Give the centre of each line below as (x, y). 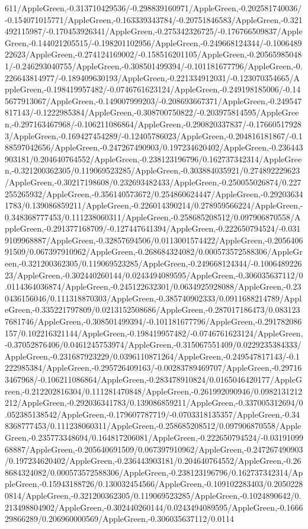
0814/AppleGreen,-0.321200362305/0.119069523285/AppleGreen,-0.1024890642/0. (153, 495)
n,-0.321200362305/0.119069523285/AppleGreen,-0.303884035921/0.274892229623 (153, 170)
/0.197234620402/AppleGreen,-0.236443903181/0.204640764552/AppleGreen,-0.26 (153, 461)
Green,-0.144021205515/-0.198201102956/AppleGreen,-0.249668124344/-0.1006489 (153, 42)
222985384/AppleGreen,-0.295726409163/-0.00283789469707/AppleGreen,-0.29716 (153, 368)
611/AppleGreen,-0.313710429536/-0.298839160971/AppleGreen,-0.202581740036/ (153, 8)
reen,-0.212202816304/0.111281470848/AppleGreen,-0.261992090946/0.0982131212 (154, 391)
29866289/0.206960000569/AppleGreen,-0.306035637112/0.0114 (120, 519)
